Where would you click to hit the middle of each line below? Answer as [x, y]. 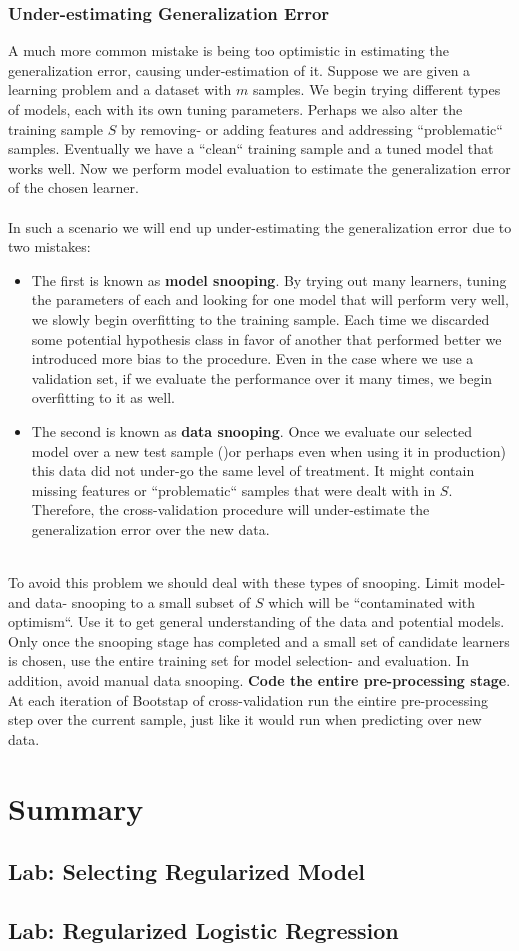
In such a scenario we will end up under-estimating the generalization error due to [260, 226]
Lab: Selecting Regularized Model [186, 871]
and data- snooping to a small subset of [129, 601]
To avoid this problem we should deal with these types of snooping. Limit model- [257, 582]
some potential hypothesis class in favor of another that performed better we [266, 338]
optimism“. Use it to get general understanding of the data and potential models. [256, 621]
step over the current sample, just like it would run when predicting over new [245, 719]
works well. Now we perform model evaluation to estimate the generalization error [259, 167]
